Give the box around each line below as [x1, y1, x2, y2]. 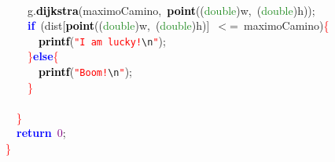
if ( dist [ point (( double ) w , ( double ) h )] [28, 17, 210, 34]
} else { [28, 48, 59, 64]
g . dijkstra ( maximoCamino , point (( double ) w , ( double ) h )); [27, 2, 315, 18]
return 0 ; [17, 124, 66, 141]
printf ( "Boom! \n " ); [39, 63, 132, 80]
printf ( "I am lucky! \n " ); [39, 32, 166, 49]
